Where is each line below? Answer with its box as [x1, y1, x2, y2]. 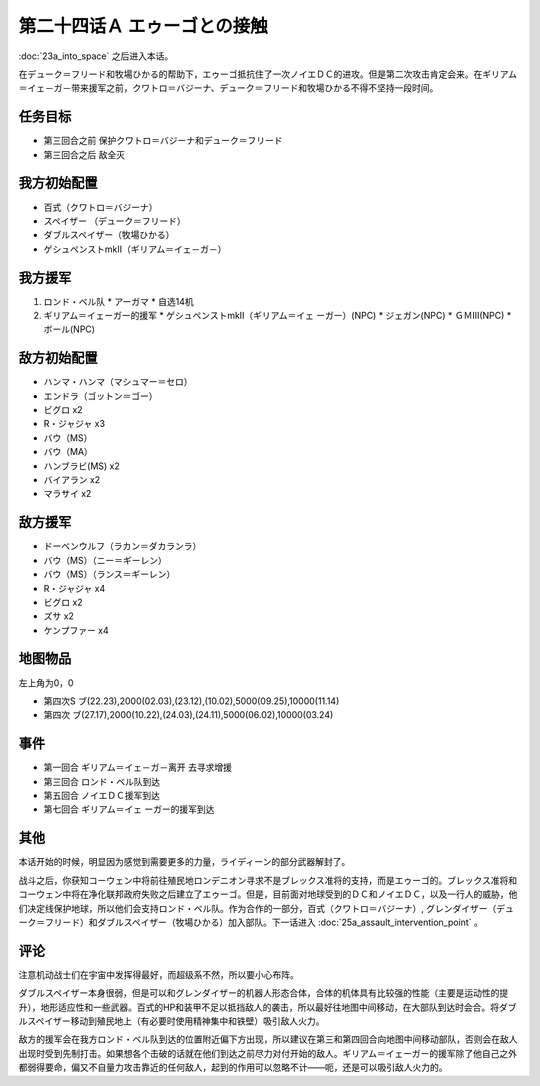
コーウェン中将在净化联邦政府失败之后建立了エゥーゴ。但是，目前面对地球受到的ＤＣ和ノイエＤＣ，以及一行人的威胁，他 [18, 888, 518, 900]
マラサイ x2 [43, 488, 92, 500]
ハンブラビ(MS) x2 [43, 460, 120, 472]
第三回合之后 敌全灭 [43, 148, 125, 160]
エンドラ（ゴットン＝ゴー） [43, 390, 158, 402]
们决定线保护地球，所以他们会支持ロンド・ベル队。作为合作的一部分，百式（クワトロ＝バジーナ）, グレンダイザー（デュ [18, 902, 514, 914]
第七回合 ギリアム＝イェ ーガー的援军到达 [43, 803, 215, 815]
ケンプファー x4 [43, 624, 109, 636]
